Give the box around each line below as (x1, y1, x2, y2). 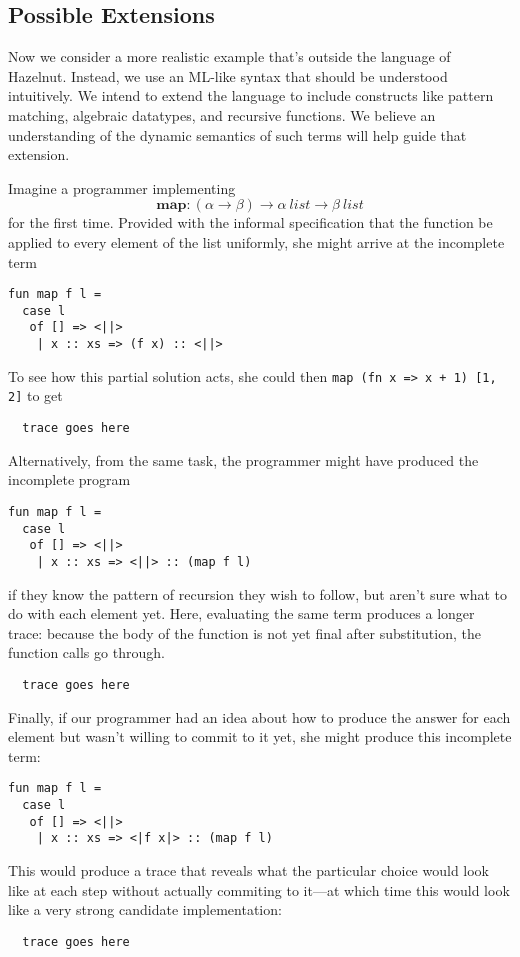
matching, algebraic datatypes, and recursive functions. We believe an (8, 104, 436, 125)
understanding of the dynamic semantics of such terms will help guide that (8, 124, 467, 145)
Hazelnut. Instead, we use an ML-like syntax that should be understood (8, 65, 448, 86)
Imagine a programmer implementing (8, 177, 236, 198)
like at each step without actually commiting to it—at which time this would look (8, 879, 510, 900)
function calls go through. (8, 642, 165, 663)
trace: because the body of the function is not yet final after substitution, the (8, 622, 481, 643)
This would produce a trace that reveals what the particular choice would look (8, 859, 490, 880)
